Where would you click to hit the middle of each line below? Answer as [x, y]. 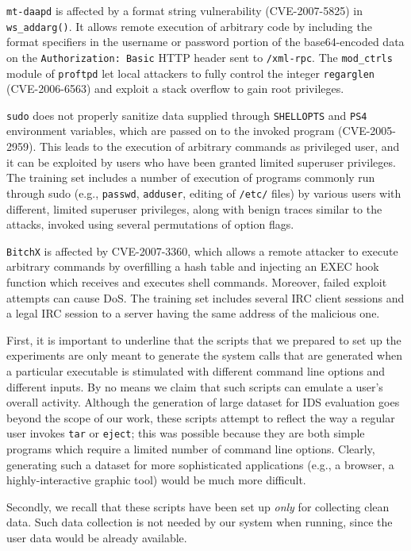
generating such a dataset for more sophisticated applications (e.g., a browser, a [200, 464]
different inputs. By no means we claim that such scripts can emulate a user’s [195, 386]
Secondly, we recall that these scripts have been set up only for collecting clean [198, 506]
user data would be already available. [97, 537]
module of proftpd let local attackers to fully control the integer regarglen [190, 73]
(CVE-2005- [367, 131]
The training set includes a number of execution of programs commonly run [191, 177]
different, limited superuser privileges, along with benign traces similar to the [194, 208]
